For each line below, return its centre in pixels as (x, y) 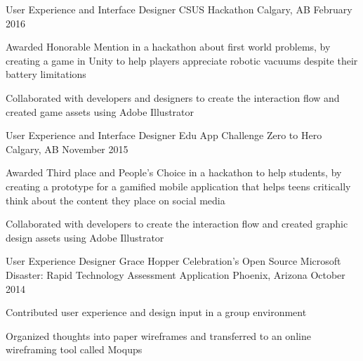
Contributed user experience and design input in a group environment (156, 312)
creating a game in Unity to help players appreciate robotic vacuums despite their (182, 60)
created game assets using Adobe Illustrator (100, 111)
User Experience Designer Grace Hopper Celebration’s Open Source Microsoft (173, 261)
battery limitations (46, 74)
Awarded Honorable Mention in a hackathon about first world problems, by (168, 47)
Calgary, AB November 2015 (67, 149)
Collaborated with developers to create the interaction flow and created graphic (177, 224)
